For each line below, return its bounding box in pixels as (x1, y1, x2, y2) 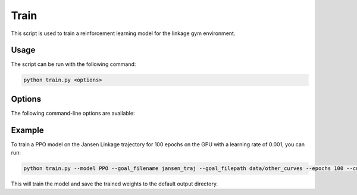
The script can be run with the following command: (11, 61, 136, 68)
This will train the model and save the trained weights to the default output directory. (11, 180, 218, 187)
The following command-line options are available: (11, 109, 135, 117)
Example (11, 125, 44, 135)
